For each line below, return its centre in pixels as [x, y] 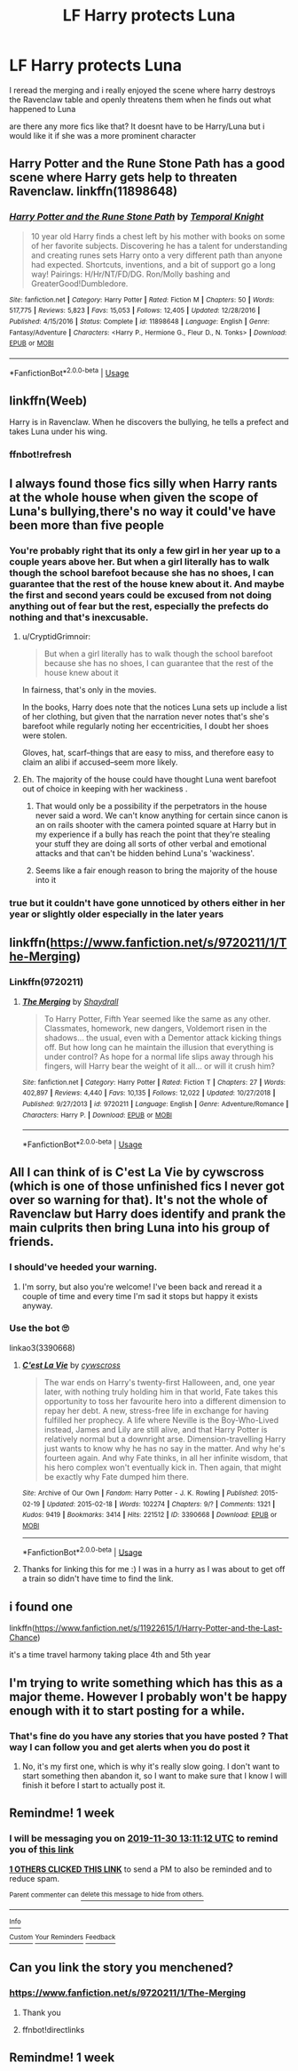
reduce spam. [35, 1878]
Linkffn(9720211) [47, 982]
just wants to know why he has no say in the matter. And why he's [165, 1448]
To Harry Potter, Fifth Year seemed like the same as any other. [157, 1018]
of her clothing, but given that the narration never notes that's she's [145, 716]
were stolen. [45, 735]
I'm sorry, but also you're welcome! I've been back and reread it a [142, 1287]
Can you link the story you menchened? [121, 1967]
